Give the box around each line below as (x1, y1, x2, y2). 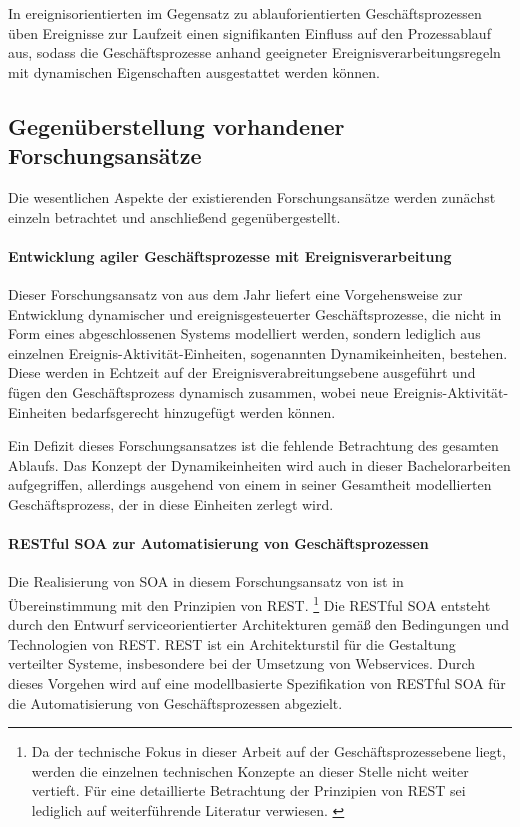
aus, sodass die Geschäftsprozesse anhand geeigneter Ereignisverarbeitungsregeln (8, 42, 501, 63)
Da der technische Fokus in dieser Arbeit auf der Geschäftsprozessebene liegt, (31, 741, 506, 762)
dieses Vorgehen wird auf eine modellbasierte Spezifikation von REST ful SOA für (8, 672, 506, 693)
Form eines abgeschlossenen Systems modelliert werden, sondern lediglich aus (8, 323, 481, 344)
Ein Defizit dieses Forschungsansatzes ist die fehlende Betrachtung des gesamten (8, 435, 499, 456)
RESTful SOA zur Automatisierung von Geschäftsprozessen (8, 533, 429, 554)
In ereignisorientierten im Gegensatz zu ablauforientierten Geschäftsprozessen (8, 3, 482, 23)
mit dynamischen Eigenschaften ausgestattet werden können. (8, 61, 380, 82)
